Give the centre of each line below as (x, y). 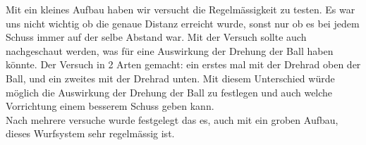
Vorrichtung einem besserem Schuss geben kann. (110, 106)
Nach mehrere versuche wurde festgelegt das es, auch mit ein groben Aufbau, (172, 119)
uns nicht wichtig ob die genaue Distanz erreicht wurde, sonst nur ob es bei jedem (183, 23)
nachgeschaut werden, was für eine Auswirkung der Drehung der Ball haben (170, 50)
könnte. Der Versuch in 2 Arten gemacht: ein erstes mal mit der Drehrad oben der (183, 64)
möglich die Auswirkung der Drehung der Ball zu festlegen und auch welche (169, 92)
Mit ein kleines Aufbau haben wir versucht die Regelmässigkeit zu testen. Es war (181, 9)
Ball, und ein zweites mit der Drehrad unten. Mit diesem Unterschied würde (170, 78)
